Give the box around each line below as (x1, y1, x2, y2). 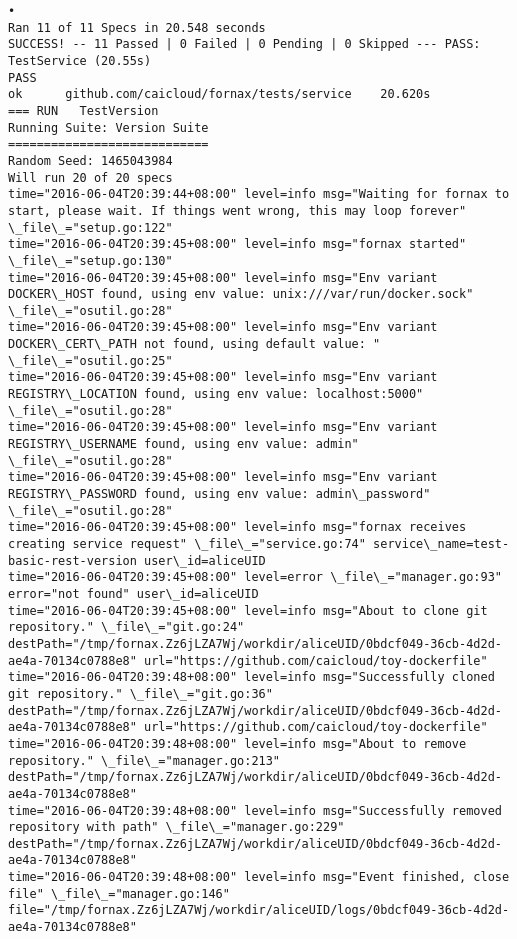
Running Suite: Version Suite (8, 120, 209, 135)
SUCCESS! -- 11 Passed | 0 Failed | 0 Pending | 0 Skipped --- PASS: (8, 37, 481, 52)
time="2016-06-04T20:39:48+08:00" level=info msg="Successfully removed (8, 803, 502, 818)
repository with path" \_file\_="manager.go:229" (8, 820, 345, 835)
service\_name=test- (373, 537, 510, 551)
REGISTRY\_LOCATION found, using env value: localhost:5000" (8, 387, 424, 402)
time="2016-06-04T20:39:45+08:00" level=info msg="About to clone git (8, 603, 488, 618)
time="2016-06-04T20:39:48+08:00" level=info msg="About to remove (8, 736, 467, 751)
